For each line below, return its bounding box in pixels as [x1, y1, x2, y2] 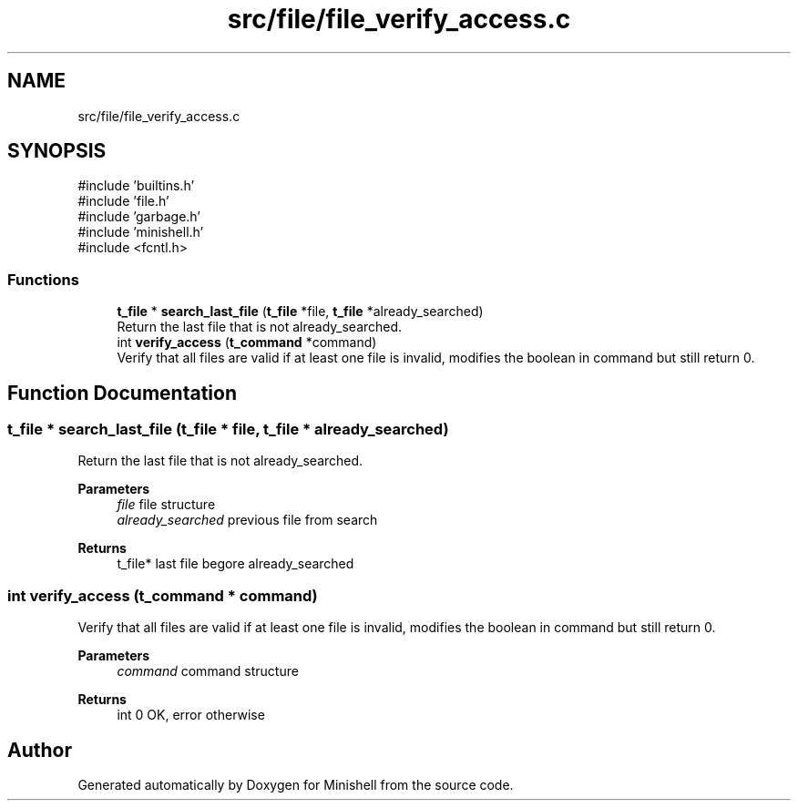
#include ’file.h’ [77, 193, 169, 210]
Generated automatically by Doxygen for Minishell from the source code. [77, 777, 514, 793]
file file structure [117, 496, 216, 513]
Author [7, 738, 72, 762]
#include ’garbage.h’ [77, 209, 200, 225]
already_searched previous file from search [117, 512, 378, 528]
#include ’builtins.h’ [77, 178, 195, 194]
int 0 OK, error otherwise [117, 707, 265, 723]
